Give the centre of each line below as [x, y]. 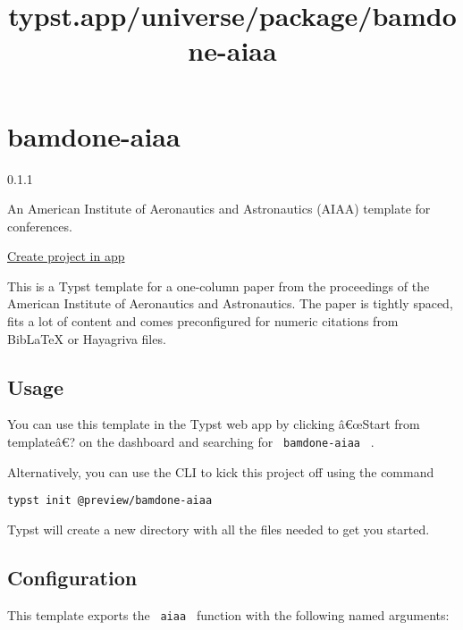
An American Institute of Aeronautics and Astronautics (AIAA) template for [219, 209]
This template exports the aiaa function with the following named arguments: [228, 614]
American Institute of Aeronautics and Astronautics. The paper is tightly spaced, [230, 303]
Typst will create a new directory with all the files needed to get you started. [219, 529]
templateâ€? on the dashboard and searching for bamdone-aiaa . [191, 442]
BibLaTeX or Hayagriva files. [87, 338]
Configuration [72, 577]
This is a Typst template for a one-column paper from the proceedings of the [219, 286]
